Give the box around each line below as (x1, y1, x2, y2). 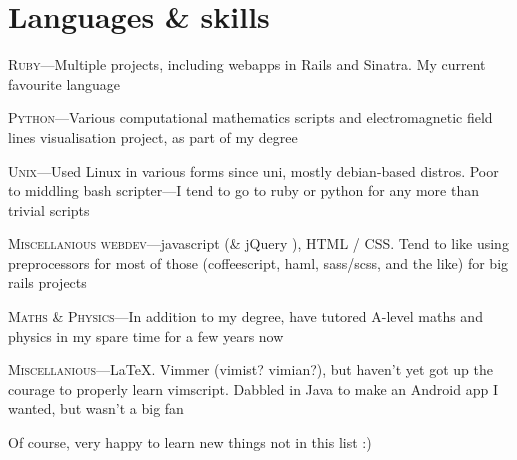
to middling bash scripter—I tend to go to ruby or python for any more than (8, 180, 479, 201)
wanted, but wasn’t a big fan (8, 398, 184, 419)
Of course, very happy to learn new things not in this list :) (8, 432, 372, 453)
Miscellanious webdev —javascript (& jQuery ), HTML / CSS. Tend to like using (8, 233, 509, 254)
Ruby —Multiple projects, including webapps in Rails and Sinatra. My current (8, 54, 486, 75)
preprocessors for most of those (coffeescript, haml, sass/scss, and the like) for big (8, 252, 509, 273)
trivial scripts (8, 199, 90, 220)
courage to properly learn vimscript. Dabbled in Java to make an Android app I (8, 378, 498, 399)
